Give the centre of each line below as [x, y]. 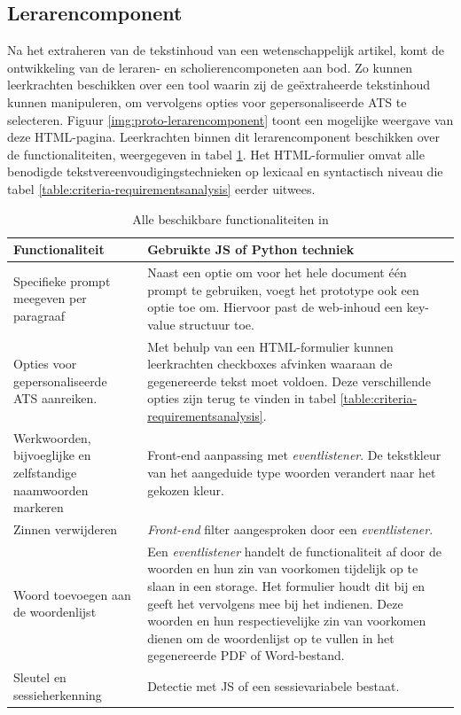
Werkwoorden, [52, 437]
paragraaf [39, 315]
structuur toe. [217, 324]
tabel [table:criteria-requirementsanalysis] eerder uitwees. [161, 188]
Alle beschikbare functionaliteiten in [230, 218]
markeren [39, 507]
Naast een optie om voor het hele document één [277, 272]
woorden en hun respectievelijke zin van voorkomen [287, 621]
